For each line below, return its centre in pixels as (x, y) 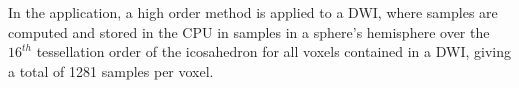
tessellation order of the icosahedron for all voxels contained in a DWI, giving (273, 51)
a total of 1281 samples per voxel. (111, 70)
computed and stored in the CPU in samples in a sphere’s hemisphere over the (249, 31)
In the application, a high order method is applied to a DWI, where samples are (253, 12)
